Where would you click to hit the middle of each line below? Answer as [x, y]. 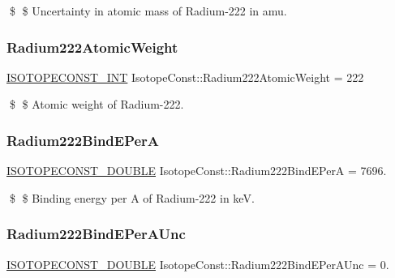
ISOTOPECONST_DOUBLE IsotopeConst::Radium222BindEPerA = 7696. [197, 171]
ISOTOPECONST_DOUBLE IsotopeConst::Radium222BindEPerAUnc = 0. [198, 264]
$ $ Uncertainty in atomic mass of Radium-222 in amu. [148, 11]
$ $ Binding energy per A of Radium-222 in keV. [132, 197]
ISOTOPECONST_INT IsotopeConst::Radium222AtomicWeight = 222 [185, 77]
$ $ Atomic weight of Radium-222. [97, 104]
